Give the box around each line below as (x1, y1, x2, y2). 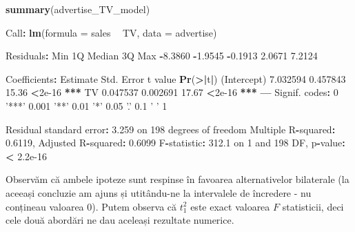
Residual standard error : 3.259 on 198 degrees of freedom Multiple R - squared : (6, 122, 336, 136)
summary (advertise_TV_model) (6, 2, 150, 16)
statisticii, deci (282, 199, 344, 213)
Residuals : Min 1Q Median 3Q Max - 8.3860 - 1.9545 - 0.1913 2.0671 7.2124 (6, 48, 318, 63)
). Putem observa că (92, 199, 177, 213)
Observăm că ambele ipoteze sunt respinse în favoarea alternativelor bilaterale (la (6, 172, 349, 186)
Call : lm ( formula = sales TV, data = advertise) (6, 25, 217, 39)
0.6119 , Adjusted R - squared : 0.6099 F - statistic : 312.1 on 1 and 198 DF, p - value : (6, 135, 345, 150)
